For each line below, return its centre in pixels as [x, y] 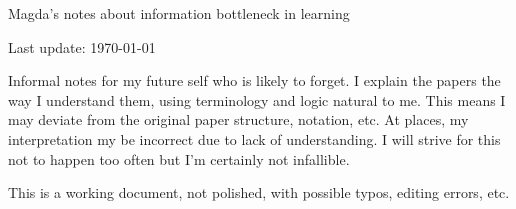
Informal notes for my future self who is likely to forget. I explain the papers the [254, 80]
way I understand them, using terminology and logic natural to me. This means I [257, 99]
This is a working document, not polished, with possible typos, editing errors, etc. [259, 192]
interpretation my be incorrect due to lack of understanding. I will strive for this [254, 138]
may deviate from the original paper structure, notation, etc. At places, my [238, 119]
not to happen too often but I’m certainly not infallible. [179, 158]
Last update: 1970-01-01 [82, 46]
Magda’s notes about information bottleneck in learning [179, 13]
